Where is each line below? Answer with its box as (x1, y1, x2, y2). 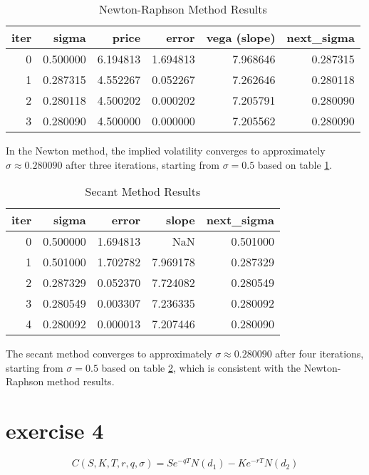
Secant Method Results (85, 183, 201, 200)
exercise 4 (6, 416, 104, 445)
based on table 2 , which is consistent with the (101, 360, 301, 375)
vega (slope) (206, 29, 276, 46)
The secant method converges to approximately (6, 346, 212, 361)
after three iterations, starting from (66, 157, 219, 172)
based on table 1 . (257, 157, 333, 172)
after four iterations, (275, 346, 364, 361)
